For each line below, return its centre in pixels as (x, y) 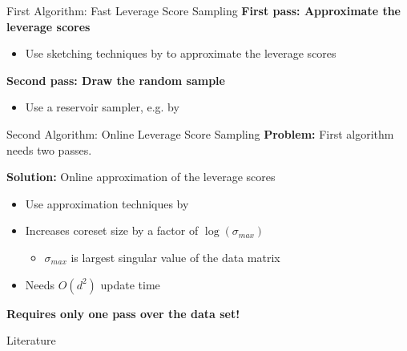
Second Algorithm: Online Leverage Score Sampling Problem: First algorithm (200, 133)
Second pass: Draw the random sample (116, 80)
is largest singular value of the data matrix (175, 257)
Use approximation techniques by (107, 203)
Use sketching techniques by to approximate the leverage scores (181, 53)
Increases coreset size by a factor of (112, 230)
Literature (31, 340)
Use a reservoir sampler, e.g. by (102, 107)
